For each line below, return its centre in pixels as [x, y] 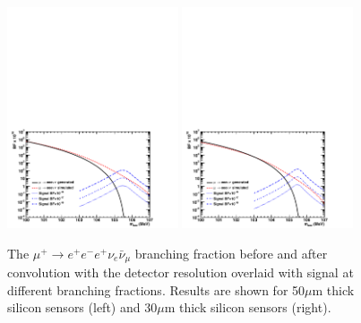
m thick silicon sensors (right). [248, 307]
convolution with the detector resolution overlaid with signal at [180, 272]
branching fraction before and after [231, 253]
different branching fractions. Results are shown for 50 [156, 289]
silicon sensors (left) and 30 [82, 307]
